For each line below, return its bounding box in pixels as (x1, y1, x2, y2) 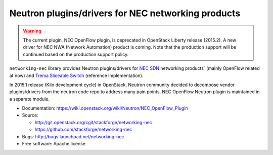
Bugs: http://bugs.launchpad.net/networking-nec (22, 133, 124, 139)
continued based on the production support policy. (23, 51, 129, 57)
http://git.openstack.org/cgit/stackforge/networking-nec (34, 119, 153, 125)
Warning (23, 28, 41, 34)
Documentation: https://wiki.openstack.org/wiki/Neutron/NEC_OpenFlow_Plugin (22, 105, 188, 111)
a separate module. (9, 96, 50, 102)
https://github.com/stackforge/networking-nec (34, 127, 132, 133)
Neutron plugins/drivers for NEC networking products (9, 8, 241, 19)
